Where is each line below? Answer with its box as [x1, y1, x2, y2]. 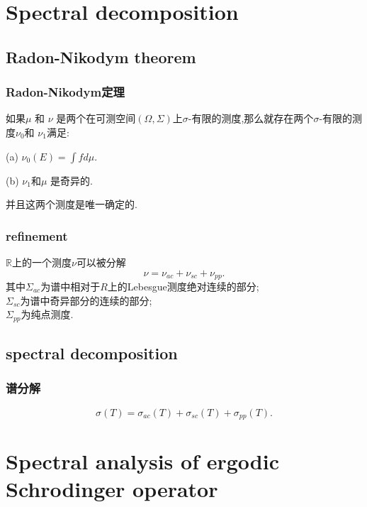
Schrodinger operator [6, 474, 218, 503]
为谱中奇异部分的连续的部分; [20, 293, 152, 307]
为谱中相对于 [40, 279, 101, 294]
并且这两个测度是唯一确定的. [6, 197, 137, 212]
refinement [6, 227, 68, 244]
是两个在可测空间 [56, 111, 136, 126]
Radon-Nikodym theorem [6, 45, 196, 67]
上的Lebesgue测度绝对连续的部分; [107, 279, 259, 294]
